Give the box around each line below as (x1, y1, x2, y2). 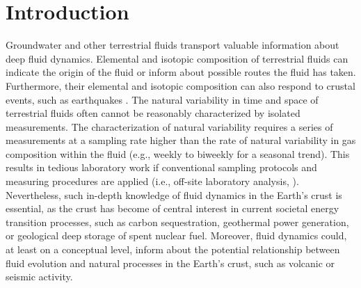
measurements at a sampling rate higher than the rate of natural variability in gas (6, 133, 356, 147)
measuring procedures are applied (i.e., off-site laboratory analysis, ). (6, 174, 299, 189)
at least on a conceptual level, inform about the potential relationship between (6, 242, 340, 257)
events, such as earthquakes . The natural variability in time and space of (6, 92, 319, 106)
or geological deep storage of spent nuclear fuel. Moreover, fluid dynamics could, (6, 228, 347, 243)
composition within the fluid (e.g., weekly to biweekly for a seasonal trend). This (6, 146, 350, 161)
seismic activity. (6, 269, 73, 284)
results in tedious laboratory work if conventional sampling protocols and (6, 160, 317, 175)
